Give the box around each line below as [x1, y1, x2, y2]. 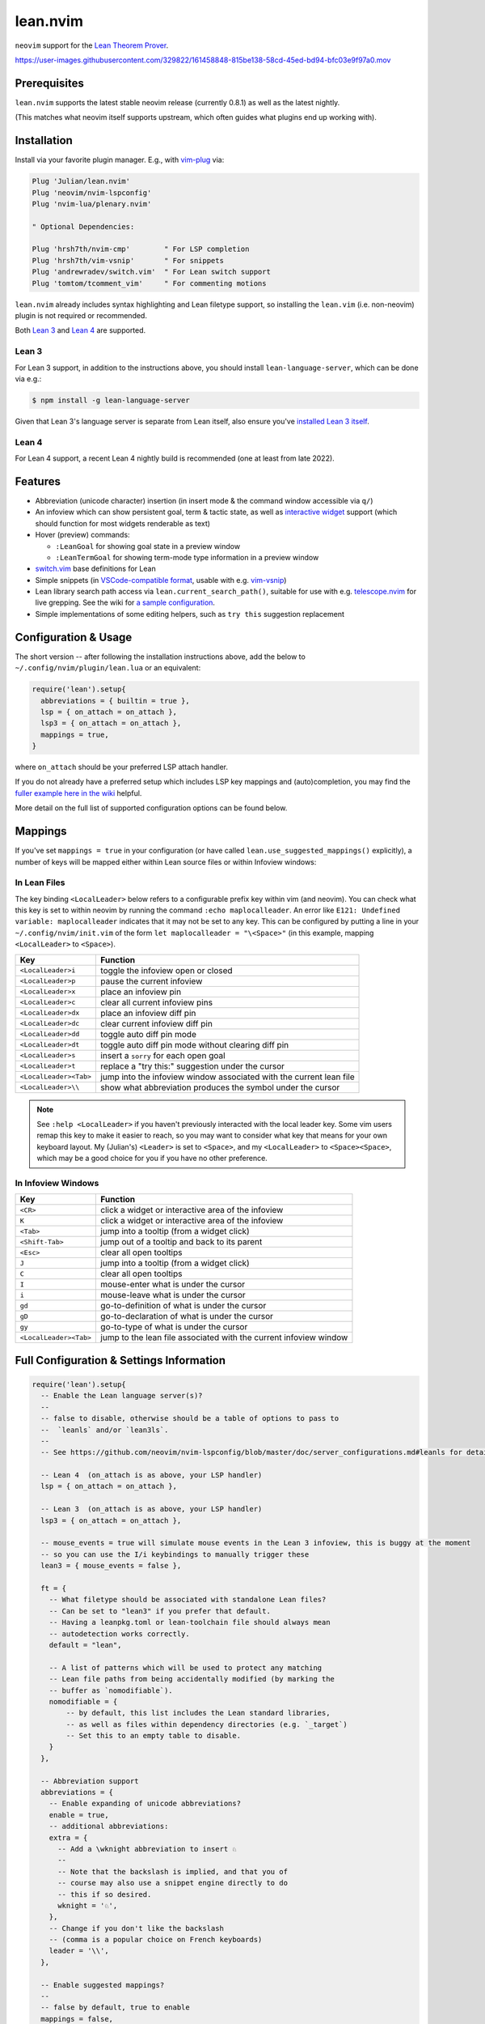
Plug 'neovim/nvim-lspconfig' [32, 188, 152, 198]
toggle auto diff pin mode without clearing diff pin [100, 1039, 289, 1050]
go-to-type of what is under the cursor [100, 1321, 248, 1333]
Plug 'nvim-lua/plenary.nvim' [32, 199, 152, 208]
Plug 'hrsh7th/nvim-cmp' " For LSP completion [32, 244, 250, 254]
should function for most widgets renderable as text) [35, 518, 210, 528]
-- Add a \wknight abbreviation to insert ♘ [57, 1844, 238, 1853]
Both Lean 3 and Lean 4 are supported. [15, 325, 146, 335]
